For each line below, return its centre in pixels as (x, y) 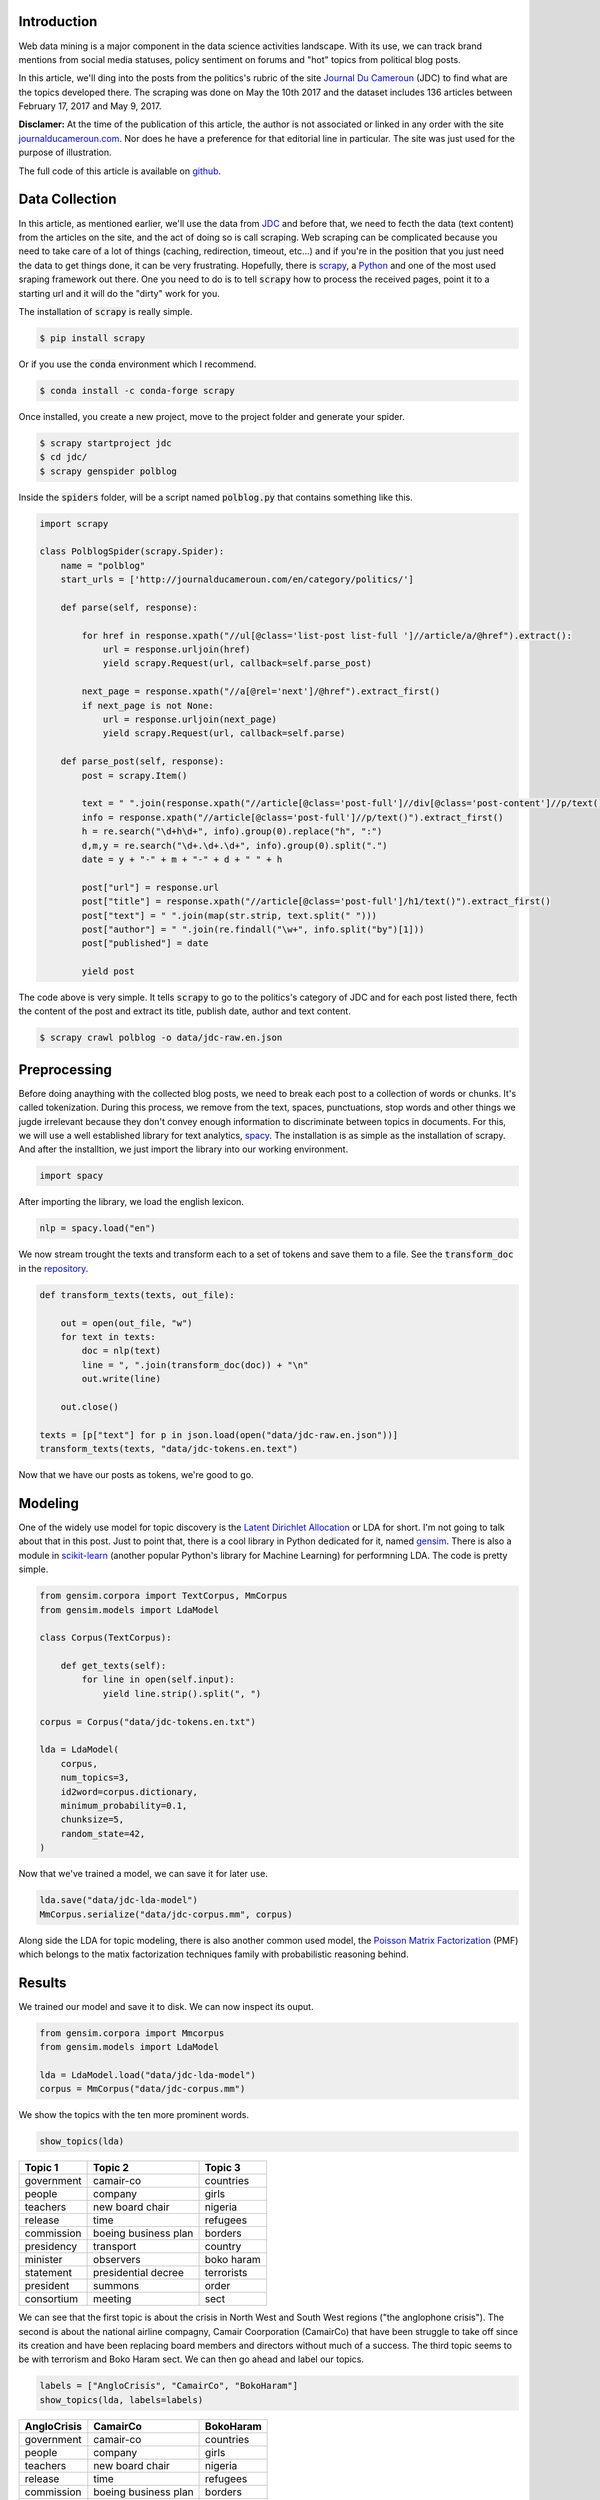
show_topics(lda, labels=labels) (121, 2399)
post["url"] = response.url (150, 887)
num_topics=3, (95, 1778)
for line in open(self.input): (158, 1679)
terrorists (226, 2273)
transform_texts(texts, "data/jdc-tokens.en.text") (169, 1449)
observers (117, 2260)
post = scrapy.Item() (134, 775)
